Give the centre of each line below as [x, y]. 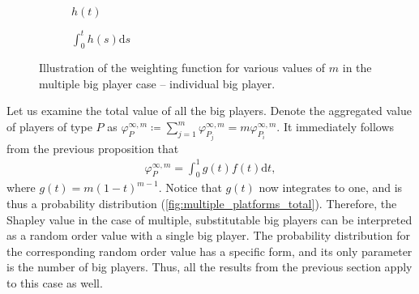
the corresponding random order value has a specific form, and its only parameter [209, 251]
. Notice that [190, 187]
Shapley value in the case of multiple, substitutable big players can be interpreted [209, 219]
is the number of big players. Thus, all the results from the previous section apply [209, 267]
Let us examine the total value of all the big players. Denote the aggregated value [209, 111]
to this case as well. [55, 283]
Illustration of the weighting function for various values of [182, 68]
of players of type [49, 127]
